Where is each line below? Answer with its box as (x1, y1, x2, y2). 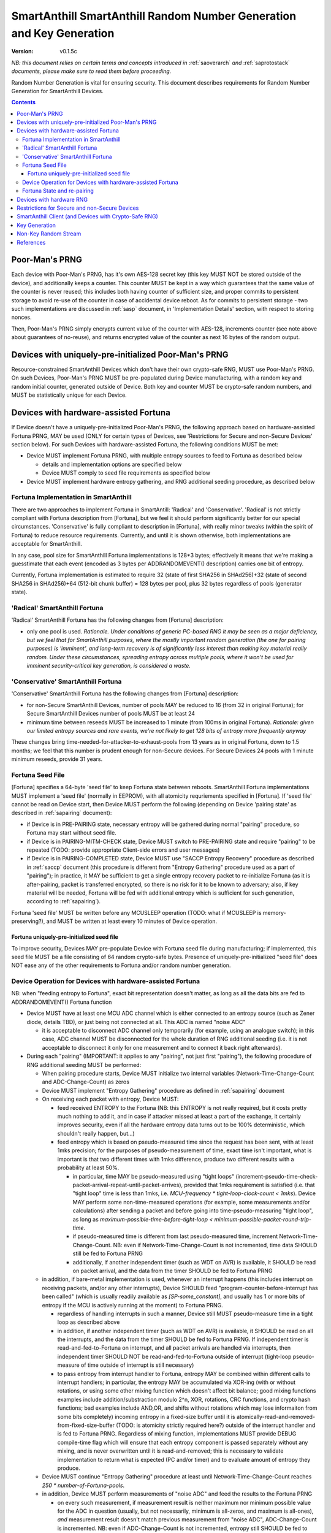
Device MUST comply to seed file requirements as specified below (42, 469, 211, 476)
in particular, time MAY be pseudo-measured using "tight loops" (72, 1172, 235, 1180)
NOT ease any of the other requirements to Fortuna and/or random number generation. (11, 961, 231, 969)
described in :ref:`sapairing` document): (11, 809, 112, 817)
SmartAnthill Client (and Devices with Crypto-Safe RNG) (17, 213, 159, 220)
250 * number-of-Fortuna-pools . (42, 1481, 125, 1489)
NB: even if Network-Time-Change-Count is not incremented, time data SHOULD (113, 1241, 318, 1248)
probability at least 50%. (57, 1164, 120, 1171)
